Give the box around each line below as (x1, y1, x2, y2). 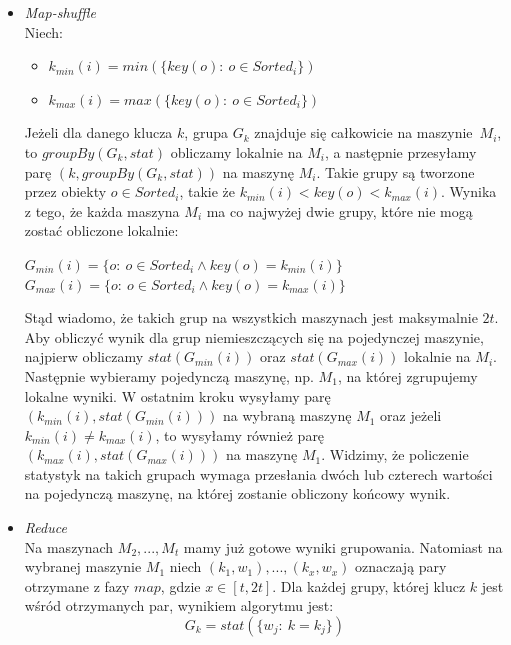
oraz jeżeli (380, 405, 442, 426)
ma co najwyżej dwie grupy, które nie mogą (206, 200, 473, 221)
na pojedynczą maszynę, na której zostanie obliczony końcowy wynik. (24, 483, 451, 504)
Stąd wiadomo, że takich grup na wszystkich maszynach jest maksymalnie (24, 307, 478, 328)
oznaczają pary (355, 556, 447, 577)
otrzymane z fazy (24, 575, 130, 596)
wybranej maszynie (24, 556, 142, 577)
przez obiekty (24, 181, 107, 202)
